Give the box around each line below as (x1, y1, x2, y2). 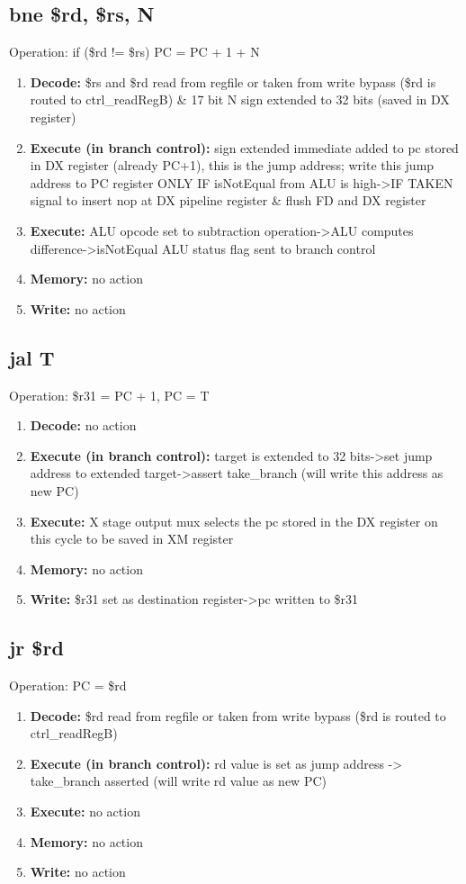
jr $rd (9, 634, 64, 662)
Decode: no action (30, 416, 137, 435)
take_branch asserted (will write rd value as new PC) (30, 771, 327, 790)
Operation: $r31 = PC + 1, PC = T (9, 385, 210, 404)
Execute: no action (30, 802, 140, 821)
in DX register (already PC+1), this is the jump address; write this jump (30, 156, 435, 175)
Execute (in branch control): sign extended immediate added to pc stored (30, 138, 459, 157)
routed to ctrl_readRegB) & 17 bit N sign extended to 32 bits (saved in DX (30, 90, 450, 109)
